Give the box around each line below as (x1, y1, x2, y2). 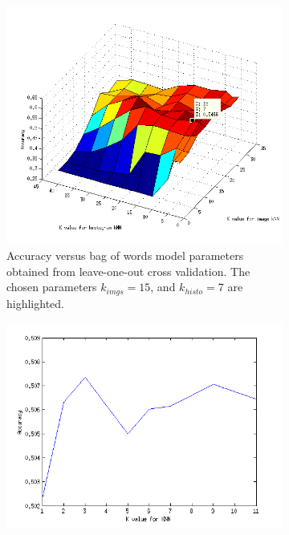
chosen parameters (6, 278, 97, 295)
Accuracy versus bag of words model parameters (6, 247, 244, 264)
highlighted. (6, 294, 64, 311)
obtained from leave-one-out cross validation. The (6, 262, 250, 279)
